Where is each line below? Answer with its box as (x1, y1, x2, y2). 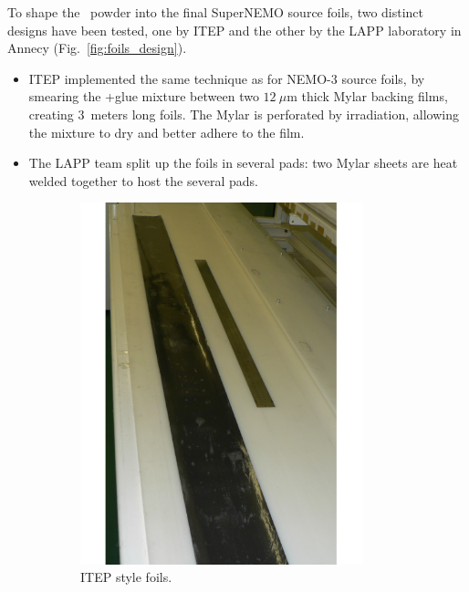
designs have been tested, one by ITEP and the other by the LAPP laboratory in (7, 20, 462, 39)
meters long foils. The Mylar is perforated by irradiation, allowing (90, 104, 459, 123)
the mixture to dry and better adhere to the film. (28, 122, 305, 141)
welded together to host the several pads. (28, 171, 258, 190)
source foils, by (341, 68, 425, 88)
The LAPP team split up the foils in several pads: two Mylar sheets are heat (28, 153, 458, 172)
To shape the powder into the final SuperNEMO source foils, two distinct (7, 3, 424, 21)
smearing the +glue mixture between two (28, 87, 259, 106)
